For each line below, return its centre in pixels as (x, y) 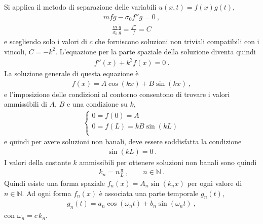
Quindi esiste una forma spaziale (54, 183)
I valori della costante (37, 162)
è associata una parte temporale (149, 193)
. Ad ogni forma (47, 193)
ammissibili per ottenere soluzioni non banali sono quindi (168, 162)
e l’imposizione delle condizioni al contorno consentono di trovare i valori (117, 94)
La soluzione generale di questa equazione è (71, 73)
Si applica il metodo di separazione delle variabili (80, 7)
